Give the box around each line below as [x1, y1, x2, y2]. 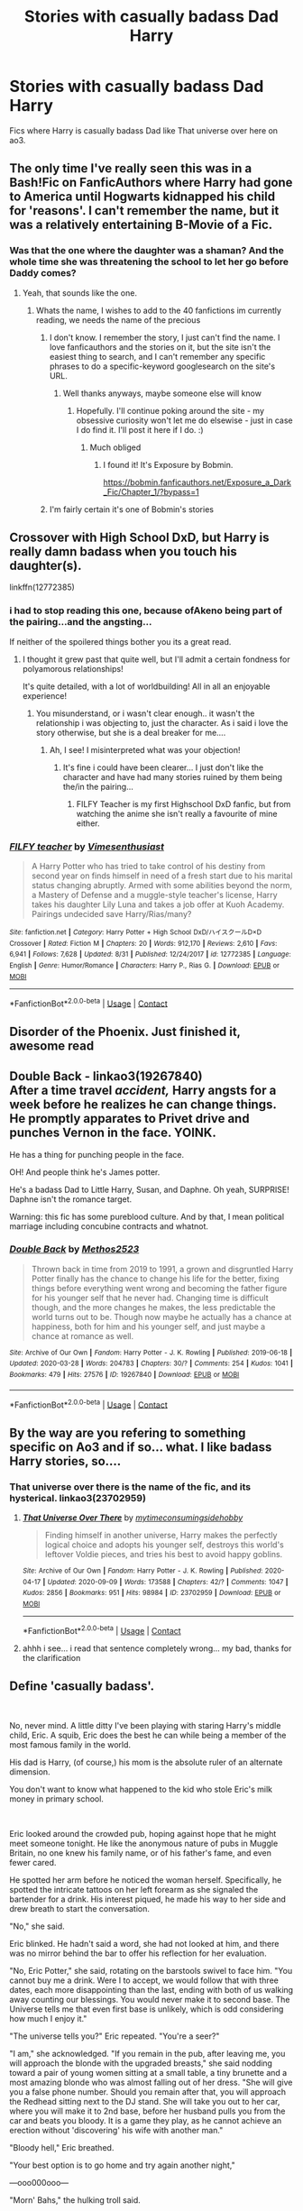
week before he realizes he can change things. [9, 1097, 277, 1113]
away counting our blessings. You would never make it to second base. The [9, 1994, 290, 2005]
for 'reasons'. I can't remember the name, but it [9, 203, 280, 218]
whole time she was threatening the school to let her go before [9, 255, 289, 268]
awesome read [9, 1038, 95, 1053]
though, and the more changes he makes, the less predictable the [31, 1301, 276, 1313]
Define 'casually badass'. [9, 1679, 155, 1694]
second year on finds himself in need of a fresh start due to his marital [31, 870, 293, 881]
